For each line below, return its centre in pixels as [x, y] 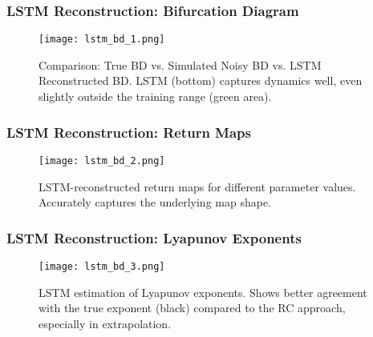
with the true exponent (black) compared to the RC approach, [192, 308]
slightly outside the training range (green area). [155, 96]
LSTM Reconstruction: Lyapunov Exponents [154, 237]
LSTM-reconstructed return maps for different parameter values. [197, 186]
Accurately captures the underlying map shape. [155, 202]
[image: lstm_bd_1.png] [102, 40]
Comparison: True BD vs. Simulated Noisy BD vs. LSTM [180, 64]
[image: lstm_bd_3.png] [102, 266]
